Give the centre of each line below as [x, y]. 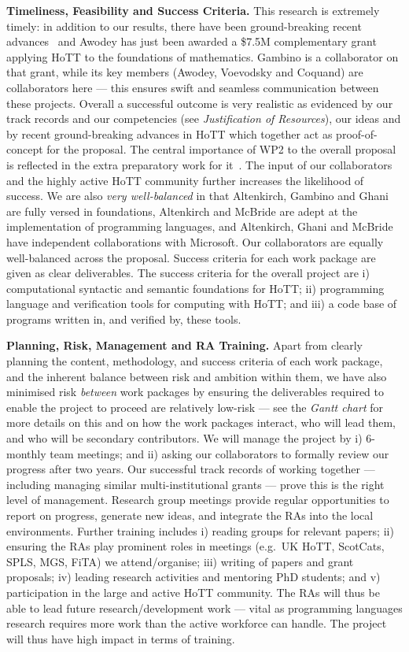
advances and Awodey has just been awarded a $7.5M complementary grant [192, 41]
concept [25, 149]
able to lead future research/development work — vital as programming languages [204, 608]
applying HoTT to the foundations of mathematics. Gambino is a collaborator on [203, 56]
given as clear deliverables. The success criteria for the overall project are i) [188, 273]
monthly [26, 453]
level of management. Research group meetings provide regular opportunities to [198, 500]
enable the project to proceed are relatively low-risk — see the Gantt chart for [195, 407]
